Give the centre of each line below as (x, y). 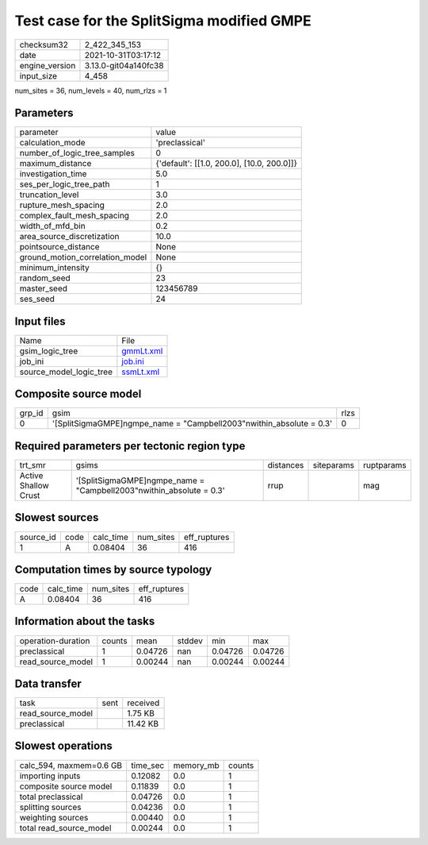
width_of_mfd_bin (53, 226)
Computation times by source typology (113, 569)
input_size (38, 75)
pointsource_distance (59, 247)
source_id (38, 537)
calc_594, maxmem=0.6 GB (71, 765)
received (143, 703)
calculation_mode (53, 143)
